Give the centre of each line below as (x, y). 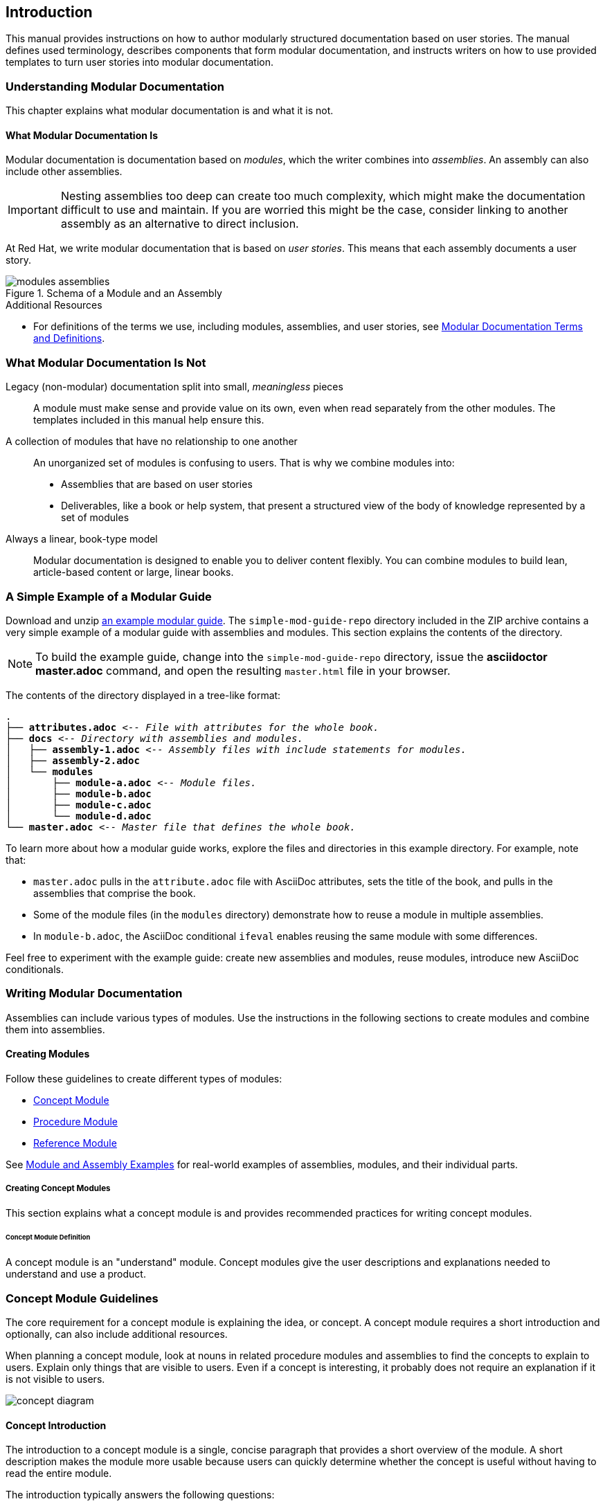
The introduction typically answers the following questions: (140, 1495)
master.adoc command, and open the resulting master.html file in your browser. (243, 670)
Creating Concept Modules (58, 1189)
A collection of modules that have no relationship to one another (152, 442)
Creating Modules (48, 1054)
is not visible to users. (55, 1379)
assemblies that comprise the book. (115, 893)
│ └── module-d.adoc (79, 816)
